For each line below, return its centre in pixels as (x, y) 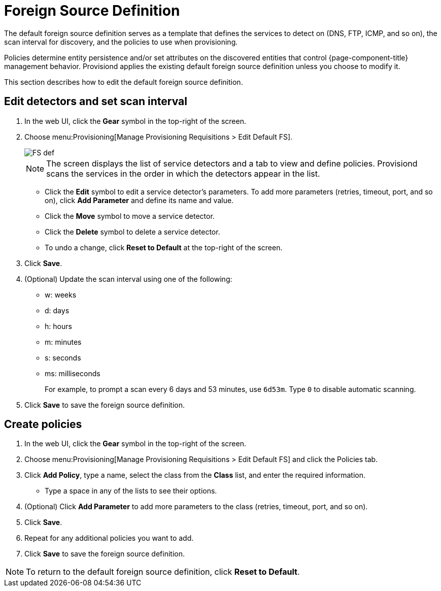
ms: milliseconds (73, 373)
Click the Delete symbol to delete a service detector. (132, 232)
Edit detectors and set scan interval (96, 102)
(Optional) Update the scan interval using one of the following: (128, 279)
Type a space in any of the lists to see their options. (131, 491)
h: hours (58, 326)
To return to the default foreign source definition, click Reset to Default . (163, 572)
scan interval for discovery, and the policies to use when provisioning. (121, 42)
